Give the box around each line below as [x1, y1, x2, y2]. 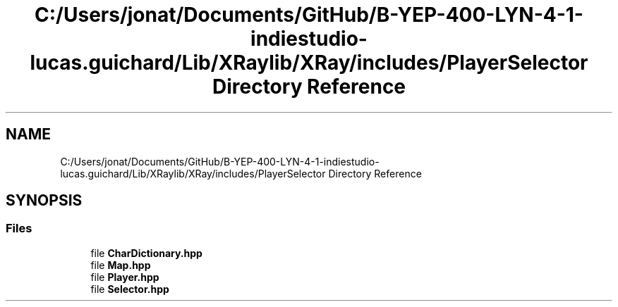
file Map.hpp [90, 258, 151, 271]
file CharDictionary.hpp [90, 246, 202, 259]
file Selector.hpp [90, 282, 169, 295]
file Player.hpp [90, 270, 159, 283]
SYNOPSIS [6, 192, 83, 210]
